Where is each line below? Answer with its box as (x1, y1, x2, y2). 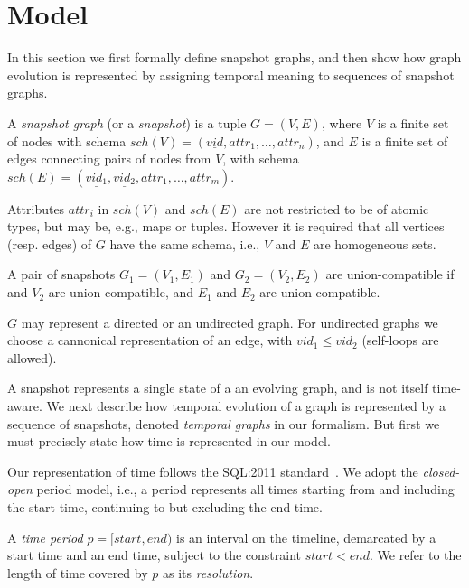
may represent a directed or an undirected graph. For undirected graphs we (21, 313, 438, 331)
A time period (7, 527, 83, 546)
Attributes (7, 199, 65, 218)
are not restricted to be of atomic (244, 199, 429, 218)
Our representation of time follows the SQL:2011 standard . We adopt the (7, 462, 418, 481)
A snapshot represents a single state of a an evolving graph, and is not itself (7, 378, 428, 397)
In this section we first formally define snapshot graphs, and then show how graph (7, 48, 462, 67)
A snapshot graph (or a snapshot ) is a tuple (7, 113, 247, 132)
